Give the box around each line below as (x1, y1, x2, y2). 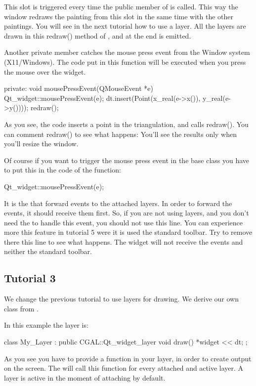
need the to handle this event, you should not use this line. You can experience (4, 217, 243, 227)
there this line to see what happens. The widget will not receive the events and (4, 236, 243, 247)
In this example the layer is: (4, 320, 88, 330)
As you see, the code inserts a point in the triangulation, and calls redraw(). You (4, 119, 249, 129)
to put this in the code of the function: (4, 165, 121, 175)
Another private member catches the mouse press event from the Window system (4, 47, 250, 57)
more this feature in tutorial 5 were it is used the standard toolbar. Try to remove (4, 227, 253, 237)
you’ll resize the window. (4, 138, 79, 149)
